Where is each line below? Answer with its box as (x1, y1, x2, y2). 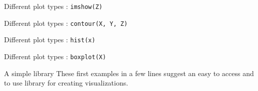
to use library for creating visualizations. (4, 78, 128, 88)
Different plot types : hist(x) (4, 34, 95, 45)
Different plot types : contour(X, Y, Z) (4, 17, 128, 28)
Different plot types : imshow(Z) (4, 1, 102, 11)
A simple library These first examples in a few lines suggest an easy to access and (4, 68, 254, 78)
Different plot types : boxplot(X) (4, 51, 106, 61)
